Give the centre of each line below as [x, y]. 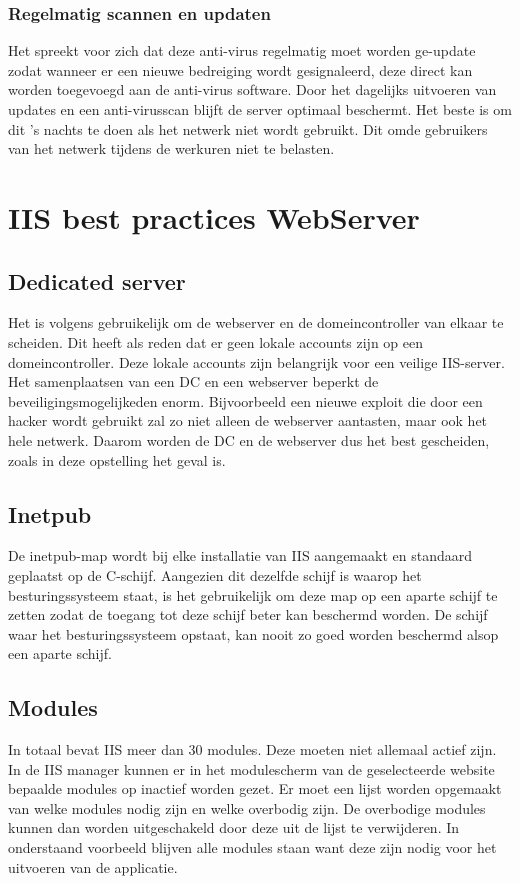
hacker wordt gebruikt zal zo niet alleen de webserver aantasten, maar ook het [248, 420]
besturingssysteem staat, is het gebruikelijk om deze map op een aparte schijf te [253, 594]
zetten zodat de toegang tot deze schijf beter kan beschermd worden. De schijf [248, 614]
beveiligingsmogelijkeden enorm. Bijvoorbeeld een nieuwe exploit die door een [245, 400]
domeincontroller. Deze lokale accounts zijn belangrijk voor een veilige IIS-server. [256, 361]
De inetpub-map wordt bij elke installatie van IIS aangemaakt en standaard [240, 555]
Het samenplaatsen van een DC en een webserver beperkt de [193, 381]
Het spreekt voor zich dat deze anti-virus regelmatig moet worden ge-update [242, 50]
